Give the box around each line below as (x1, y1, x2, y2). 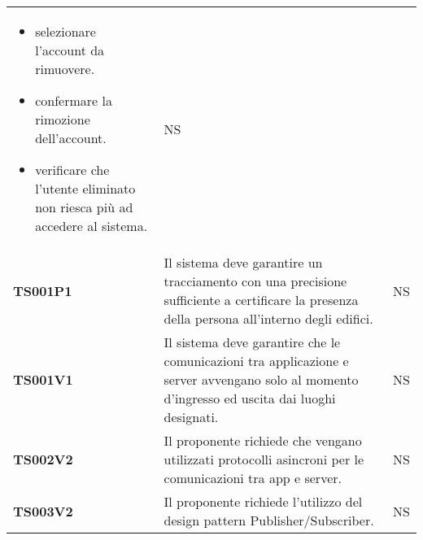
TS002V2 (13, 450, 73, 468)
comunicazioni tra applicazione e (164, 351, 349, 370)
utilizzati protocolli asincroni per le (164, 450, 364, 468)
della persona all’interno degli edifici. (164, 309, 373, 328)
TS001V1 (13, 370, 73, 389)
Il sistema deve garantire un (164, 253, 323, 272)
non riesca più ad (35, 198, 133, 216)
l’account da (35, 41, 105, 59)
